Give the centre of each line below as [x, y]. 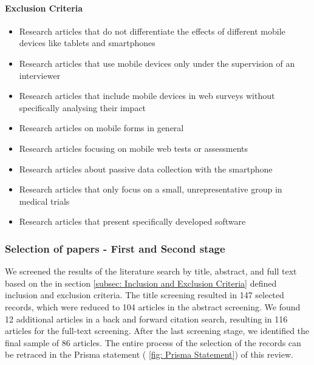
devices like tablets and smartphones [87, 43]
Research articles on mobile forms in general [101, 128]
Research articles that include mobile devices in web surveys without [147, 96]
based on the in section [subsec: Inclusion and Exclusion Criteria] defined [141, 283]
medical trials [44, 201]
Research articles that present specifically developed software [132, 221]
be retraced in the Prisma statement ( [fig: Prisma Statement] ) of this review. [149, 354]
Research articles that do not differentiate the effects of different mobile [152, 31]
